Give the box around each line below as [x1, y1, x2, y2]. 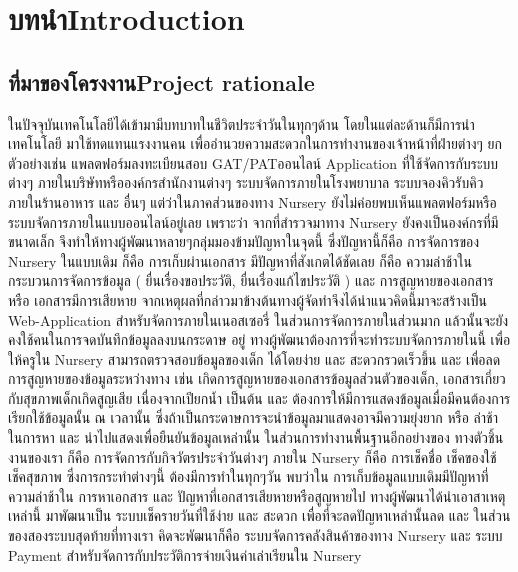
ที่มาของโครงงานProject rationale [8, 66, 315, 97]
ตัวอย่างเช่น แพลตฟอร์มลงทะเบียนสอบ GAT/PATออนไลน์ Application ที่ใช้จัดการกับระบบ [8, 152, 499, 173]
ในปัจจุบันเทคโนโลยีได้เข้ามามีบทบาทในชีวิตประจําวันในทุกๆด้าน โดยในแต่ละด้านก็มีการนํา [8, 113, 475, 134]
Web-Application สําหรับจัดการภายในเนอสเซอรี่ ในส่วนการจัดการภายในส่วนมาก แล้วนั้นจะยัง [8, 309, 509, 330]
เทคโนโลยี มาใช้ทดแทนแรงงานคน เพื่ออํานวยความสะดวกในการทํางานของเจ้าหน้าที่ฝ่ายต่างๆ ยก [8, 133, 502, 154]
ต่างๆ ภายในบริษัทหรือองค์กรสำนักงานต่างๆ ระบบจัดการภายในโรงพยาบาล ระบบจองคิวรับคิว [8, 172, 484, 193]
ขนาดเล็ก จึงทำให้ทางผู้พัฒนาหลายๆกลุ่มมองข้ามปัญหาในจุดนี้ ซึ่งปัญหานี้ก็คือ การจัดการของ [8, 231, 480, 252]
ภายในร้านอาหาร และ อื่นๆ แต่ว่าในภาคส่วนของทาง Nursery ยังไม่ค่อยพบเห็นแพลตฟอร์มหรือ [8, 191, 497, 212]
